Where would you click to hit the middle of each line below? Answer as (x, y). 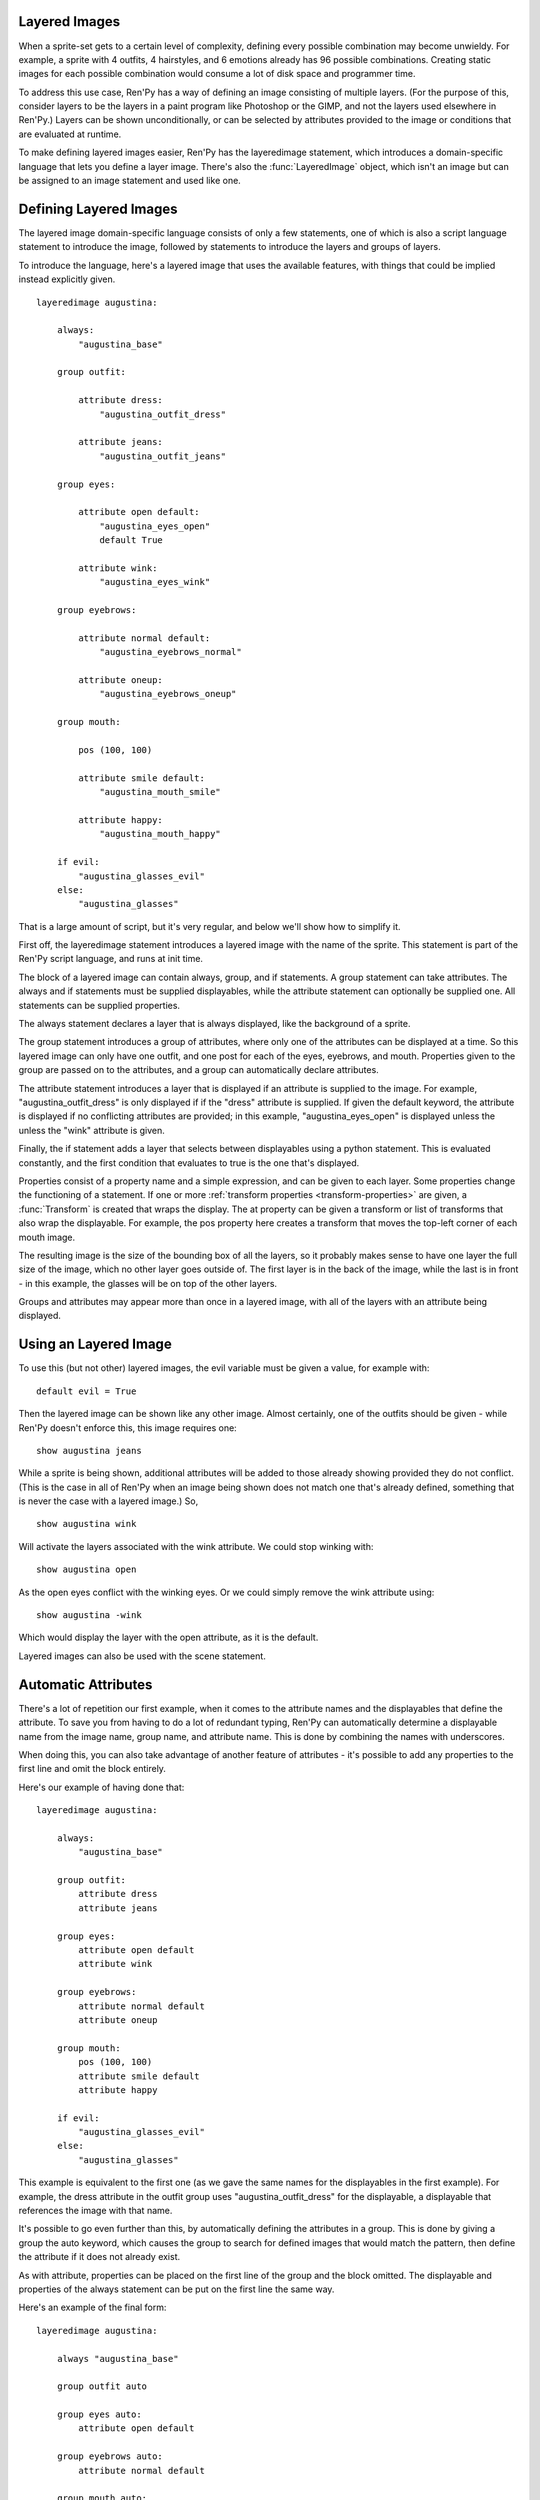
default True (131, 540)
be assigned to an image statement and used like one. (130, 181)
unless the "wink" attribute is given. (91, 1130)
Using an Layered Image (95, 1344)
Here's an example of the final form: (92, 2307)
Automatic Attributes (85, 1684)
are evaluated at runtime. (70, 134)
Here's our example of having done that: (101, 1787)
